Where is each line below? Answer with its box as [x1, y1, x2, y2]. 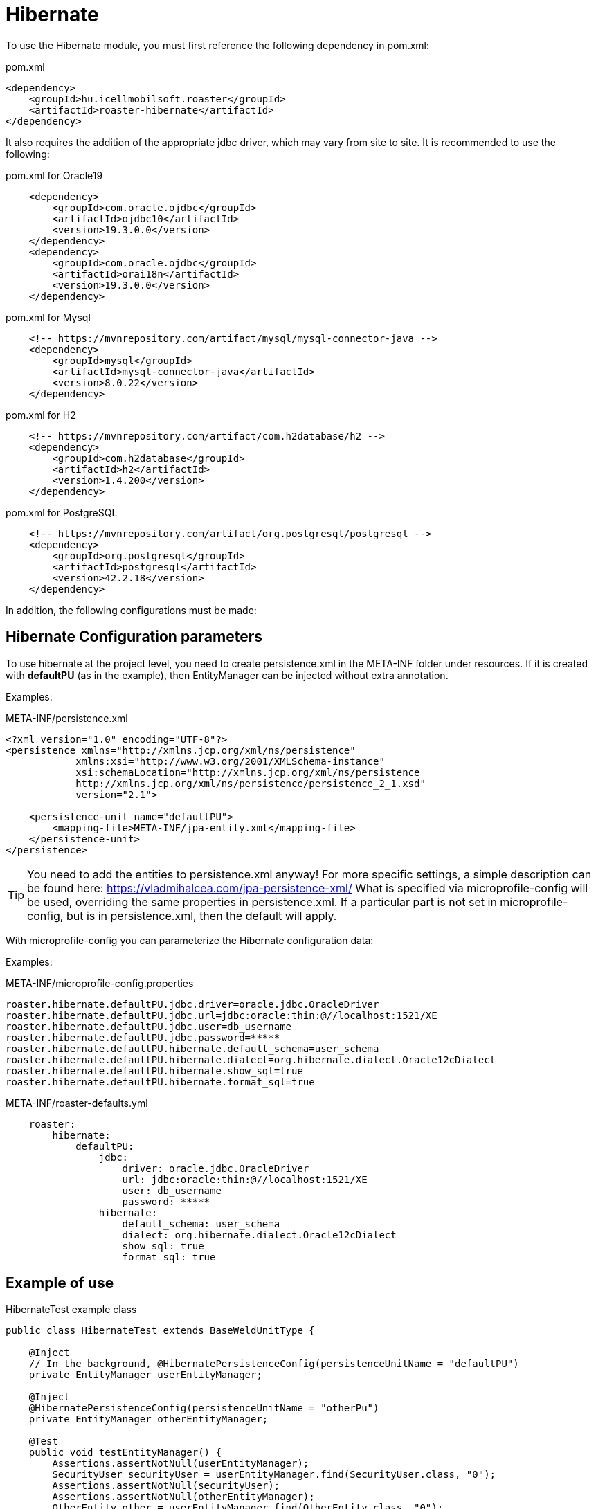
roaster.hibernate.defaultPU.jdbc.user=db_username [6, 1020, 292, 1032]
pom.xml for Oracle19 [6, 169, 103, 181]
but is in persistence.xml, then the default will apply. [66, 908, 337, 923]
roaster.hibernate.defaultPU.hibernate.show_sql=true [6, 1065, 303, 1076]
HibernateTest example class [6, 1303, 137, 1316]
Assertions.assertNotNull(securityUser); [52, 1480, 280, 1492]
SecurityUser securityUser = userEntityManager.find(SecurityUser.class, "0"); [52, 1469, 496, 1481]
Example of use [6, 1274, 114, 1292]
